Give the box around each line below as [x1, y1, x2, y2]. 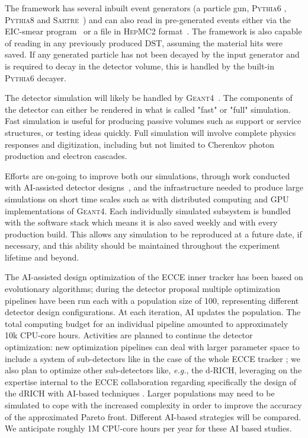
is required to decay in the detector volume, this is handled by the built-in [5, 59, 274, 72]
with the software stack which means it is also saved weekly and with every [5, 216, 278, 228]
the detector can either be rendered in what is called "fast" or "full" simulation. [5, 103, 291, 115]
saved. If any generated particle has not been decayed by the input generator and [5, 48, 300, 61]
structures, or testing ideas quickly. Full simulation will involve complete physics [5, 126, 296, 138]
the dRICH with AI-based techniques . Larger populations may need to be [5, 387, 275, 399]
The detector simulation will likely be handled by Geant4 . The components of [5, 91, 293, 104]
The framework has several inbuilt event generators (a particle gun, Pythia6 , [5, 2, 287, 14]
